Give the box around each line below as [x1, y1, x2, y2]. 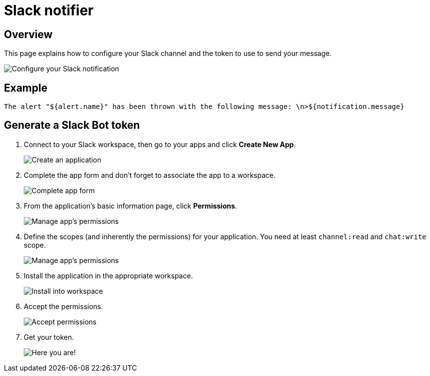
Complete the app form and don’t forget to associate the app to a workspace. [24, 170, 276, 179]
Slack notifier [4, 2, 94, 19]
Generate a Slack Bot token [4, 119, 140, 132]
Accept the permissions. [24, 302, 103, 311]
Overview [4, 28, 53, 41]
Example [4, 81, 48, 94]
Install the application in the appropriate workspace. [24, 271, 193, 280]
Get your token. [24, 332, 74, 341]
